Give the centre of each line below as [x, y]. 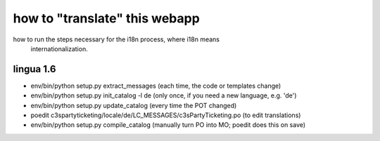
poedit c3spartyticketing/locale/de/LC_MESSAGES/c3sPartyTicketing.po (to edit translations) [166, 115]
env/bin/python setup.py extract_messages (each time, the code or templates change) [156, 86]
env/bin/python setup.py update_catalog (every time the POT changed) [134, 105]
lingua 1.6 [34, 69]
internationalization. [59, 48]
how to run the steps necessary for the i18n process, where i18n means [116, 39]
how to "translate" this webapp [106, 18]
